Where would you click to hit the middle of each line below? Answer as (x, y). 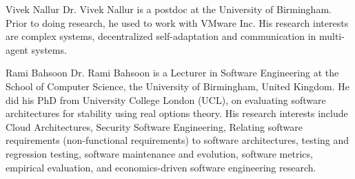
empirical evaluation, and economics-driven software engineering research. (161, 167)
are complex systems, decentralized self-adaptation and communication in (161, 36)
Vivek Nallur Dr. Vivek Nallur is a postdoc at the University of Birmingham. (169, 9)
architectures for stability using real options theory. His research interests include (177, 113)
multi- (332, 36)
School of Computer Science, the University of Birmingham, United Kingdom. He (177, 86)
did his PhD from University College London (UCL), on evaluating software (166, 99)
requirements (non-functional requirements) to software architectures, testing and (177, 140)
